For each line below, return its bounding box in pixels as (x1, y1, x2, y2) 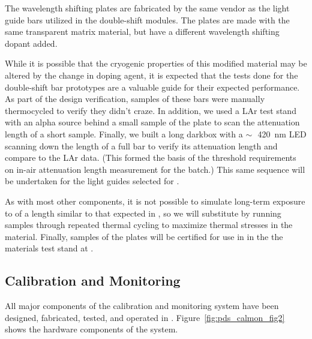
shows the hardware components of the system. (5, 323, 178, 335)
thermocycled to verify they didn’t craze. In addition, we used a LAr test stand (5, 104, 296, 116)
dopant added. (5, 37, 58, 49)
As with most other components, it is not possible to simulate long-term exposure (5, 194, 305, 207)
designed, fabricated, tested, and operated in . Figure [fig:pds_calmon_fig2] (5, 311, 285, 323)
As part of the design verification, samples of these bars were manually (5, 92, 265, 105)
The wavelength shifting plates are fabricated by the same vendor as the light (5, 2, 290, 14)
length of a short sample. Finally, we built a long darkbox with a (5, 127, 243, 140)
